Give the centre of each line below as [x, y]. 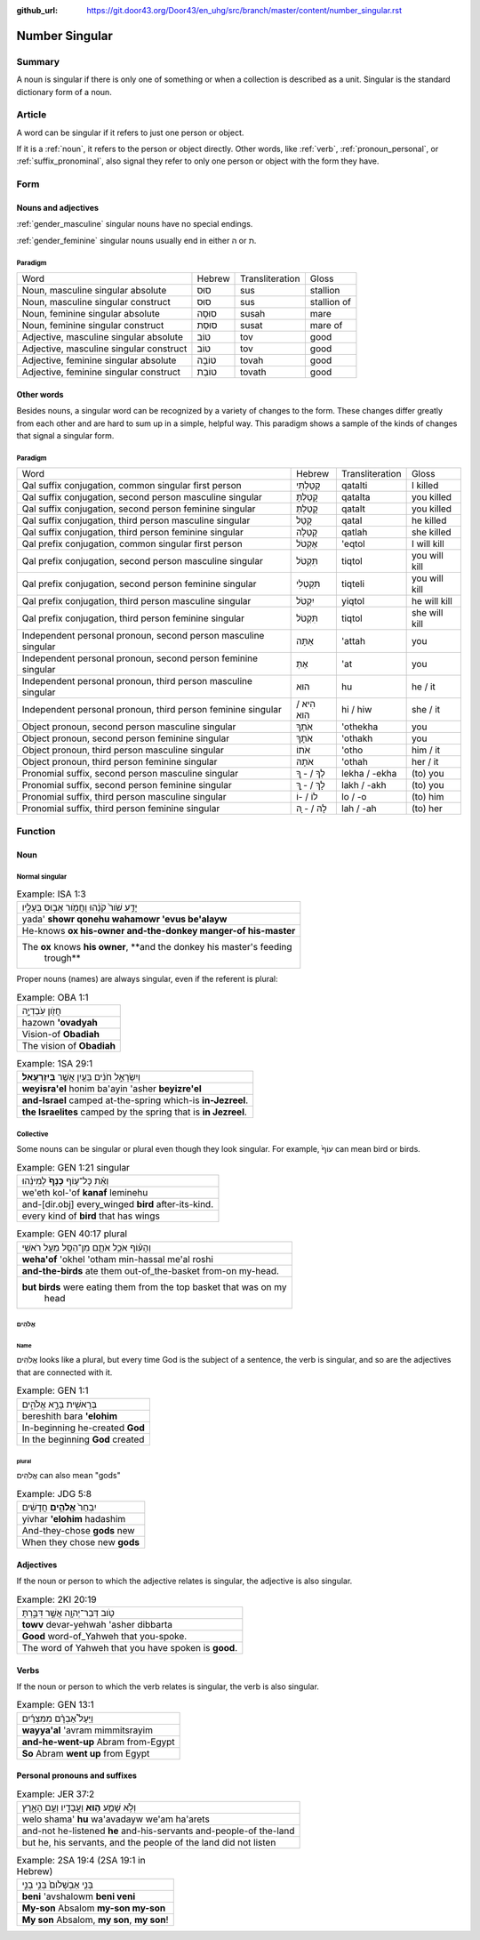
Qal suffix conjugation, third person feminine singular [133, 532]
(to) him [428, 797]
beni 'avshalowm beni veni [79, 1896]
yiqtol [352, 601]
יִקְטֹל [305, 601]
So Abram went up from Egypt [86, 1753]
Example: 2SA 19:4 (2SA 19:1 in [81, 1861]
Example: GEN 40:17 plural [72, 1234]
